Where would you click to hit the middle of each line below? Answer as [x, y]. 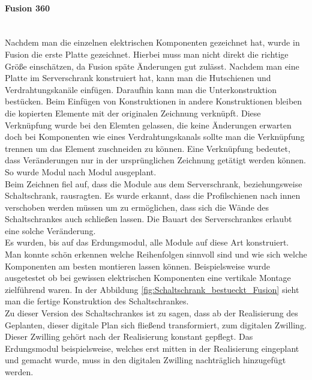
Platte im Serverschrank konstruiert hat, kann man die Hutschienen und [138, 78]
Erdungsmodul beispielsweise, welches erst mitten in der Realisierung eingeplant [152, 348]
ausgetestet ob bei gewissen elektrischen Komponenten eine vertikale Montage [148, 278]
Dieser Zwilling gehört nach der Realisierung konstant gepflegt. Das [129, 336]
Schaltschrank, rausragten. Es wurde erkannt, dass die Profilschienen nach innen [153, 195]
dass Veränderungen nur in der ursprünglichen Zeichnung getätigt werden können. [155, 160]
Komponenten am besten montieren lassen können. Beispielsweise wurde [138, 266]
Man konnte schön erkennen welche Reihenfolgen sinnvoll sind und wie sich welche [156, 254]
